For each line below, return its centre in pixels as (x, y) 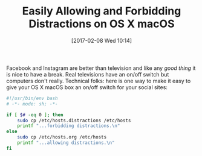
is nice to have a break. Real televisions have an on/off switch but (88, 74)
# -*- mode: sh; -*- (32, 104)
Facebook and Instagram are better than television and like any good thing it (101, 68)
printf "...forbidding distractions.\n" (69, 126)
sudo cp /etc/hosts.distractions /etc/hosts (74, 120)
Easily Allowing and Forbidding (102, 11)
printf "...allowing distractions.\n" (66, 143)
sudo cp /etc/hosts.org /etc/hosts (62, 137)
